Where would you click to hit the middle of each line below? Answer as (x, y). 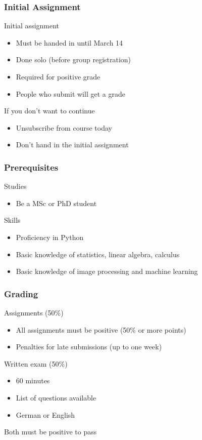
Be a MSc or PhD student (56, 203)
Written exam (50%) (36, 363)
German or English (45, 414)
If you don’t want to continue (49, 111)
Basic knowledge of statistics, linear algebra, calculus (98, 254)
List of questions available (56, 397)
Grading (21, 293)
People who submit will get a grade (70, 93)
